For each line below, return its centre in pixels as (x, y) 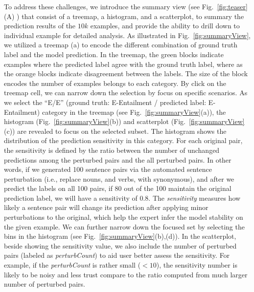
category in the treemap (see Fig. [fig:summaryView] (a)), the (134, 112)
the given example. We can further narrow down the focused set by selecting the (124, 226)
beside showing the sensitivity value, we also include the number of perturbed (120, 245)
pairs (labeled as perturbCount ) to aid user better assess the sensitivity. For (117, 255)
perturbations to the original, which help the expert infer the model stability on (124, 217)
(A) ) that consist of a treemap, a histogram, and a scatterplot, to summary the (124, 16)
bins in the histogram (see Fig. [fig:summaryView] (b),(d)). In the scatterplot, (120, 236)
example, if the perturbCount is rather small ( (72, 265)
